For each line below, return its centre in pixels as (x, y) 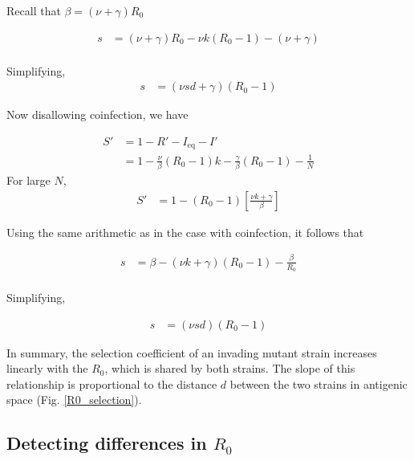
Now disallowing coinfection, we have (97, 114)
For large (28, 180)
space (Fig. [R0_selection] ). (74, 400)
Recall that (34, 10)
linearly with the (47, 368)
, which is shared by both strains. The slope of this (230, 368)
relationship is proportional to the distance (112, 383)
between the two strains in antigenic (319, 383)
